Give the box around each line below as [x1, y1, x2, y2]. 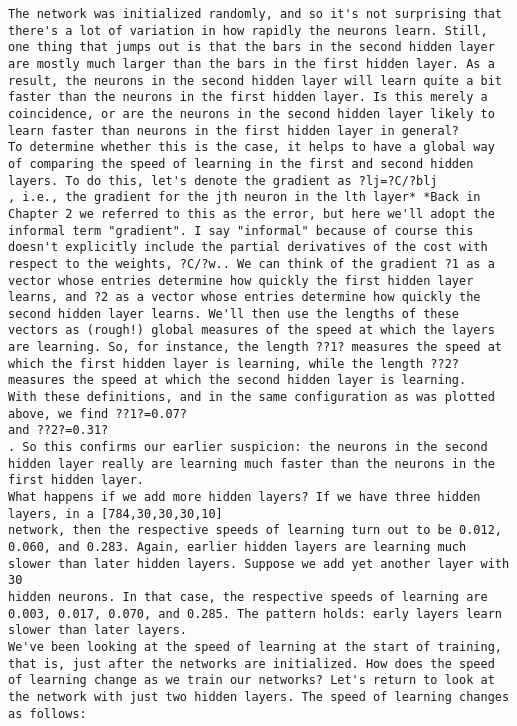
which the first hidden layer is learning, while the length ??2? [8, 356, 460, 371]
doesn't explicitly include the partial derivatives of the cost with [8, 240, 488, 255]
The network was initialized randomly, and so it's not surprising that [8, 7, 502, 21]
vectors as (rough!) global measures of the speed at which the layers [8, 323, 495, 338]
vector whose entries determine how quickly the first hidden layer [8, 273, 474, 288]
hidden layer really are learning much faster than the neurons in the [8, 456, 495, 471]
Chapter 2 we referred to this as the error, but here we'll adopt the [8, 206, 495, 221]
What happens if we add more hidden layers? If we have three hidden [8, 490, 481, 505]
